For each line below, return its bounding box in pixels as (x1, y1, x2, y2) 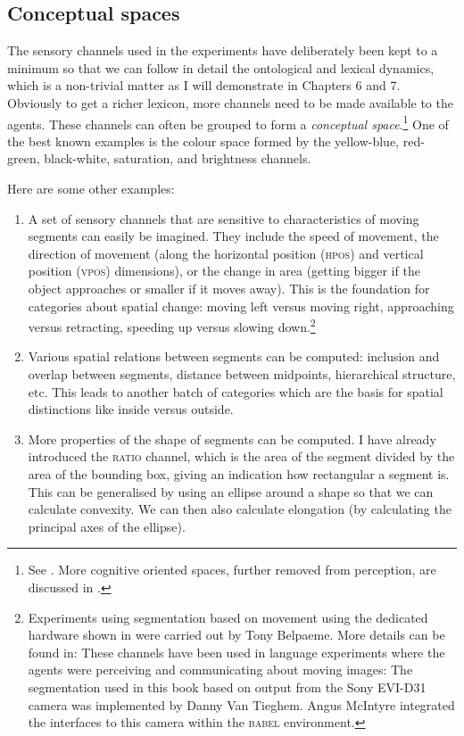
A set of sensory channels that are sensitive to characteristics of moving (28, 209, 419, 227)
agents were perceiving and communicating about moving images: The (28, 660, 413, 679)
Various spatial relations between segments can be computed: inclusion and (28, 347, 440, 366)
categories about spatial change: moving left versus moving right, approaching (28, 296, 454, 315)
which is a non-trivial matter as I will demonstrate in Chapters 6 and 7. (7, 76, 401, 95)
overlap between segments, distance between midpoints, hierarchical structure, (28, 365, 456, 384)
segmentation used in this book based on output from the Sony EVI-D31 (28, 677, 427, 696)
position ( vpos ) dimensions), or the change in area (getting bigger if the (28, 261, 420, 280)
